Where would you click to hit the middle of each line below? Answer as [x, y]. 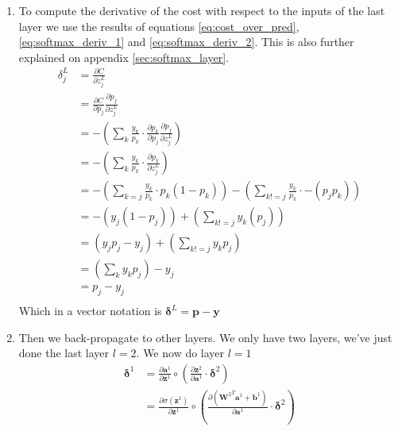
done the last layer [64, 353]
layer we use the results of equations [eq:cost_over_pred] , [159, 26]
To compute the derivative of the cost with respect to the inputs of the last [202, 10]
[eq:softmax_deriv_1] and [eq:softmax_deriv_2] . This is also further [186, 42]
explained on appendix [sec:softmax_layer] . [124, 57]
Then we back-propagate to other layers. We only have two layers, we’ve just [205, 337]
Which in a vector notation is [90, 311]
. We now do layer [180, 353]
